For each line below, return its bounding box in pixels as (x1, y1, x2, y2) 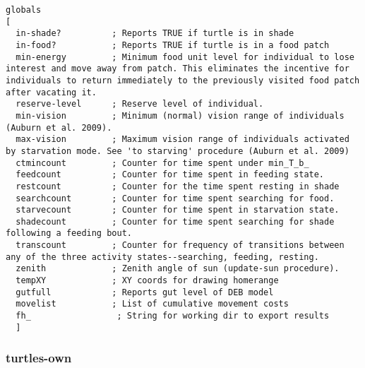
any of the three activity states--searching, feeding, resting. (6, 251, 319, 262)
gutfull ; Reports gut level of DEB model (16, 287, 274, 297)
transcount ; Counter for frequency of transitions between (16, 240, 345, 251)
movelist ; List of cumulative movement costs (16, 299, 289, 309)
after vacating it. (6, 87, 97, 97)
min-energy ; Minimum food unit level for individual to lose (16, 52, 354, 62)
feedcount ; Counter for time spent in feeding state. (16, 170, 325, 180)
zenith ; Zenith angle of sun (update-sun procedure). (16, 263, 340, 274)
